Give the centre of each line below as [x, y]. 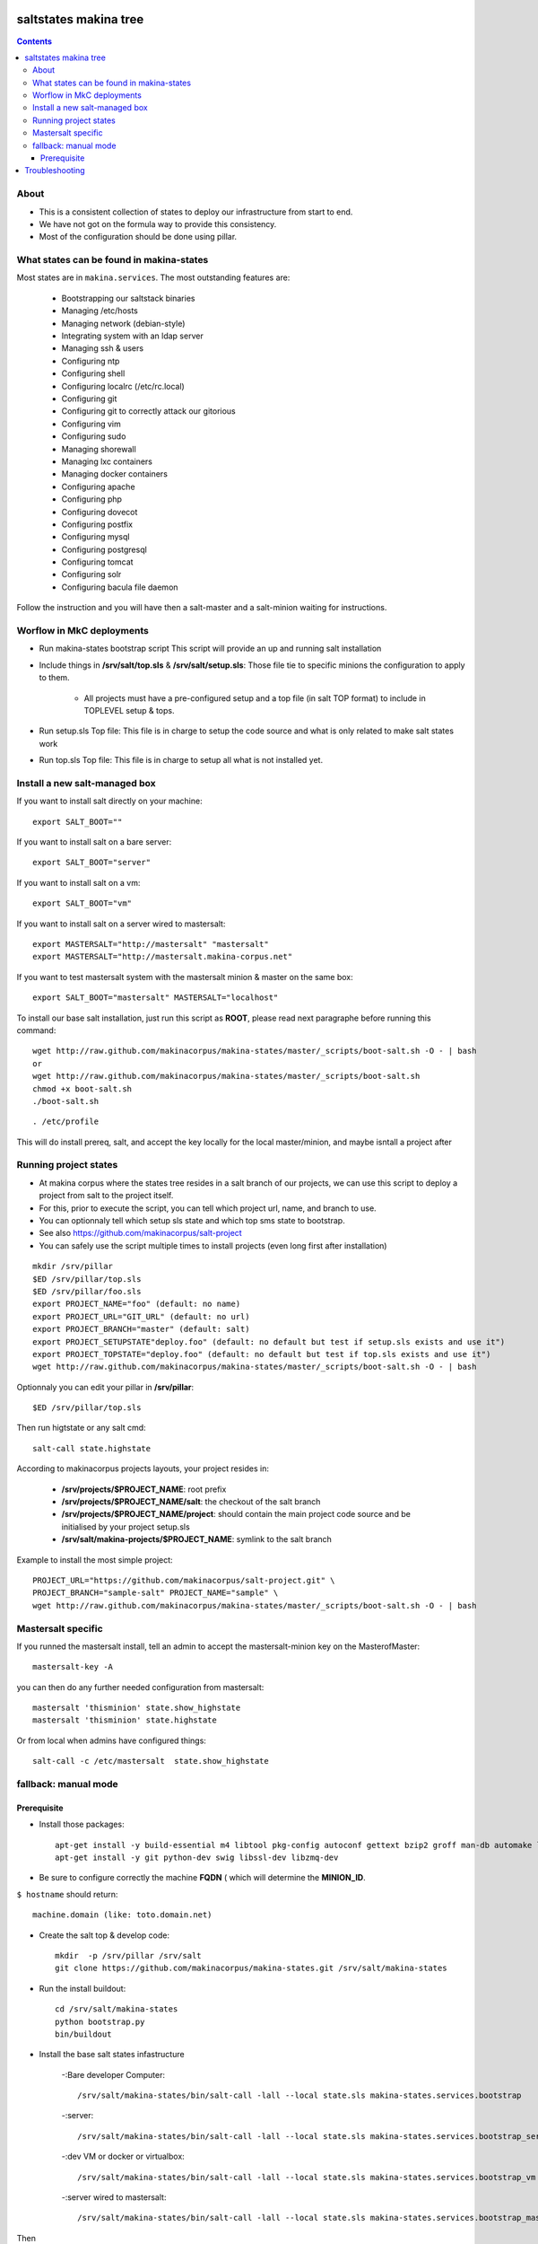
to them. [55, 678]
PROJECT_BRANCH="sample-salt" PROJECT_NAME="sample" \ [156, 1593]
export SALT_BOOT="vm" [82, 903]
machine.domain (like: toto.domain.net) [122, 1915]
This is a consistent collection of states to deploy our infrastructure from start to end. [196, 212]
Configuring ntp [91, 361]
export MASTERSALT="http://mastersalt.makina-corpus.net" [163, 957]
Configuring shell [93, 373]
